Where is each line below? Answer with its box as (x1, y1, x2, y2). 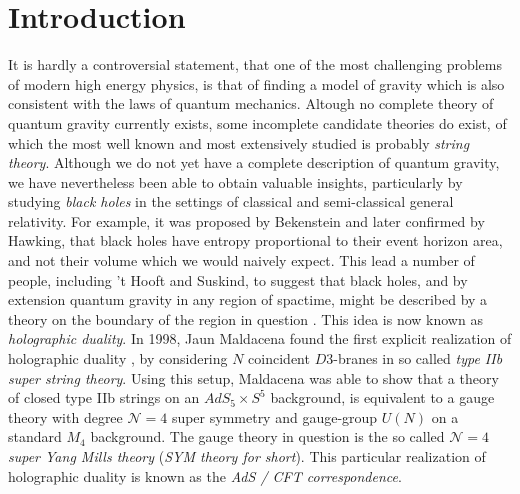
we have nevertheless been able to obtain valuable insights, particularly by (8, 171, 463, 192)
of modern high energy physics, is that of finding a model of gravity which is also (8, 73, 505, 94)
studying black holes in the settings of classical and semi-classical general (8, 191, 454, 212)
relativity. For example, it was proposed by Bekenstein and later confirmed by (8, 210, 485, 231)
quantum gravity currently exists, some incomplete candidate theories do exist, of (8, 112, 507, 133)
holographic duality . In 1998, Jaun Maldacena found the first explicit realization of (8, 328, 512, 349)
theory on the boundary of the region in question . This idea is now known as (8, 308, 483, 329)
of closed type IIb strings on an (8, 387, 200, 408)
